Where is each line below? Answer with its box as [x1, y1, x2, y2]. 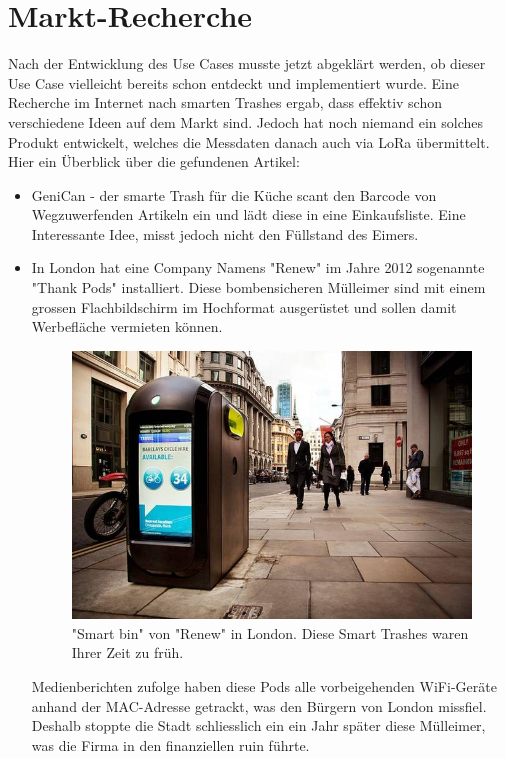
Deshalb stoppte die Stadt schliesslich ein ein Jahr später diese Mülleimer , [31, 715, 486, 736]
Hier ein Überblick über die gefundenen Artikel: [8, 151, 300, 172]
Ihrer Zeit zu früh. [71, 642, 184, 663]
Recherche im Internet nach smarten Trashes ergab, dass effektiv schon [8, 92, 442, 113]
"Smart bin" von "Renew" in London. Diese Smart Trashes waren [71, 622, 469, 643]
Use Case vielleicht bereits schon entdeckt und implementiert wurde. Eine [8, 72, 459, 93]
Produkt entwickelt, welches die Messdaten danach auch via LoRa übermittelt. [8, 131, 490, 152]
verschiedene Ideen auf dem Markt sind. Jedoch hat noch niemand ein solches [8, 111, 484, 132]
